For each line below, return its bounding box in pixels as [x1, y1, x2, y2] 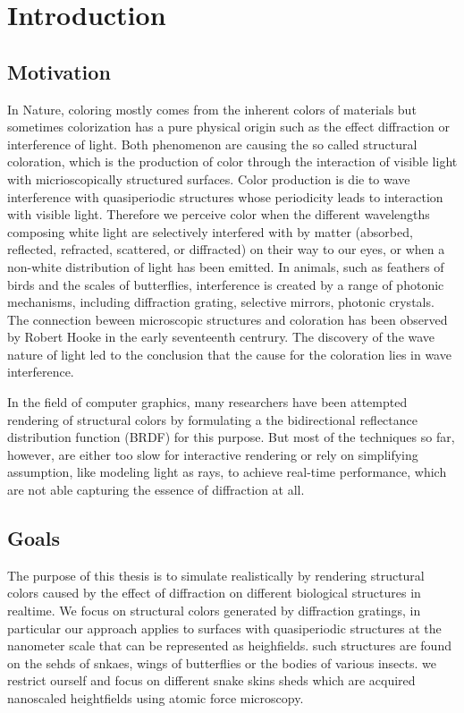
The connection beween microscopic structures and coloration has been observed [7, 310, 448, 328]
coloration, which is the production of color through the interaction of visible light [7, 152, 458, 171]
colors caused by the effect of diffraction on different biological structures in [7, 583, 421, 602]
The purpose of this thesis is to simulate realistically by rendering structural [7, 565, 425, 584]
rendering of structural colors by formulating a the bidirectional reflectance [7, 410, 418, 429]
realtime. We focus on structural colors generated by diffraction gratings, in [7, 601, 421, 620]
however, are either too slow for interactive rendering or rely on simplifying [7, 445, 418, 463]
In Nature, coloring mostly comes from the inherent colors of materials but [7, 99, 417, 118]
